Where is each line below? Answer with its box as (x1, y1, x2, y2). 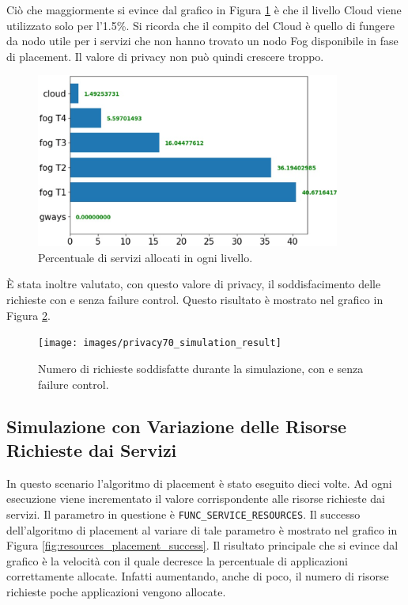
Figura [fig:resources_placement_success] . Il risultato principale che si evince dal (6, 537, 399, 554)
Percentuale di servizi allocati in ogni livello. (38, 249, 253, 265)
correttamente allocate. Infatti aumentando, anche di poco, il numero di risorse (6, 568, 389, 584)
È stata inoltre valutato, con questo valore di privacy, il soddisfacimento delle (6, 276, 381, 292)
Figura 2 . (6, 306, 51, 323)
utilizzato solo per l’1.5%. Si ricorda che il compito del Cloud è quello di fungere (6, 17, 395, 33)
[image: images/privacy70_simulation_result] (38, 337, 281, 349)
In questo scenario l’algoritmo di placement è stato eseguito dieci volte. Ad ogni (6, 474, 392, 491)
